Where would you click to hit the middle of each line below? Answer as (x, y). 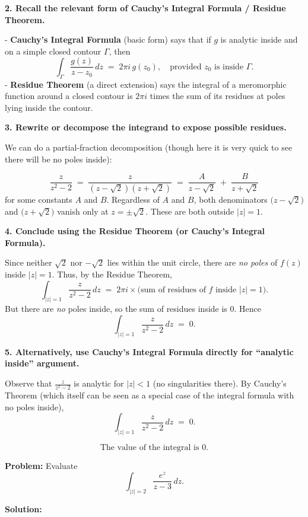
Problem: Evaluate (41, 466)
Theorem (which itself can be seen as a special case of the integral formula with (150, 395)
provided (186, 67)
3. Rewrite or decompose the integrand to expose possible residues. (146, 127)
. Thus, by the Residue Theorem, (112, 274)
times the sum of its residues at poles (217, 96)
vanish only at (83, 211)
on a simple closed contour (53, 51)
